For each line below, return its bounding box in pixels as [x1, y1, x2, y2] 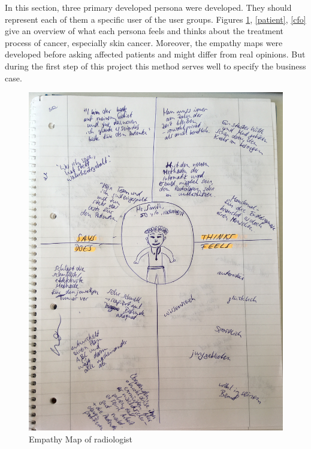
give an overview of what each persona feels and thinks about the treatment [5, 25, 284, 37]
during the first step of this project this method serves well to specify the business [5, 59, 306, 72]
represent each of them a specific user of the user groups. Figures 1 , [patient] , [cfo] [5, 13, 306, 25]
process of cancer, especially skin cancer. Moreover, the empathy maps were [5, 36, 283, 48]
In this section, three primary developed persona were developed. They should [5, 1, 292, 13]
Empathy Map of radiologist [29, 433, 133, 445]
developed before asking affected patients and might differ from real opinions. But [5, 48, 306, 60]
